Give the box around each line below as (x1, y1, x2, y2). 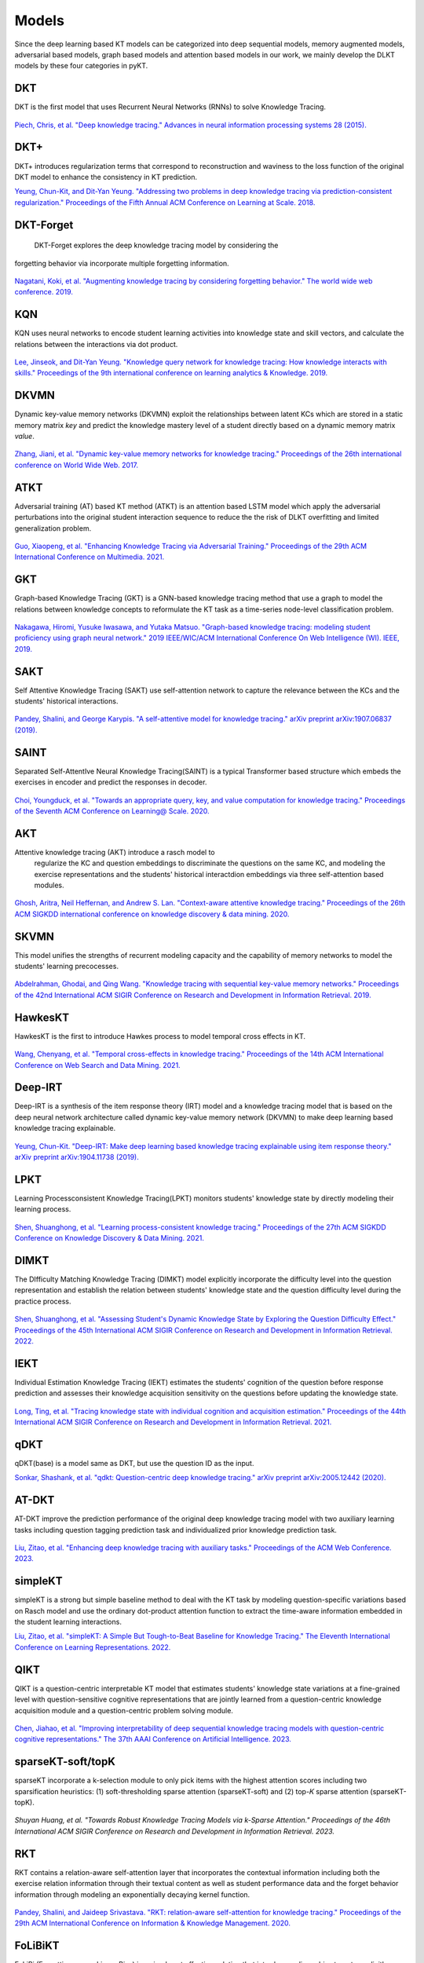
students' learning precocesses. (14, 962, 119, 971)
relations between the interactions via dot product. (14, 339, 178, 349)
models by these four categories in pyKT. (14, 61, 148, 71)
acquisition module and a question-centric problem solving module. (14, 1705, 233, 1715)
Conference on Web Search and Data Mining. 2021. (14, 1060, 181, 1069)
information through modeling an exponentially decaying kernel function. (14, 1889, 250, 1899)
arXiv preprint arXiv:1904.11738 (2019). (14, 1153, 139, 1162)
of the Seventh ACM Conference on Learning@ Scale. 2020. (14, 806, 210, 816)
